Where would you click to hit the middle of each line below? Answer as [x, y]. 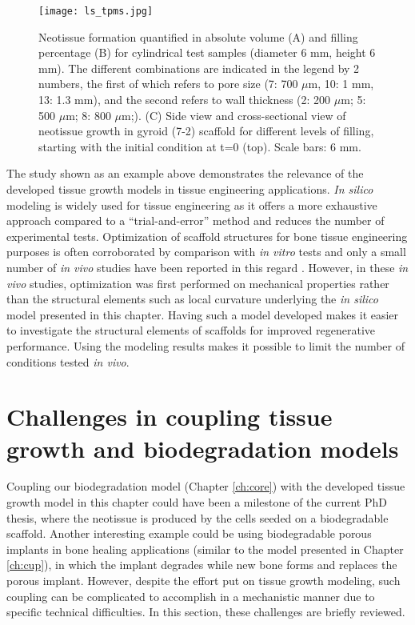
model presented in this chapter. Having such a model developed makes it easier [203, 314]
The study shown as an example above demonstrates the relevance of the [185, 173]
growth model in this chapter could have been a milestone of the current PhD [197, 502]
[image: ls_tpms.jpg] [96, 11]
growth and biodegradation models [203, 448]
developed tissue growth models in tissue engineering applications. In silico [190, 189]
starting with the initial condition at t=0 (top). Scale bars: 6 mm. [200, 146]
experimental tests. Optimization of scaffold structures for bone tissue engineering [207, 236]
